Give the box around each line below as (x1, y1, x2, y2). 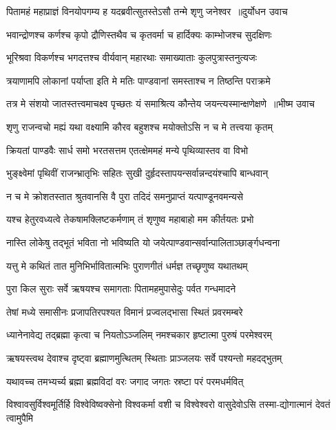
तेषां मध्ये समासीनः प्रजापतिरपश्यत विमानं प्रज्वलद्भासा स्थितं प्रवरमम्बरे (6, 304, 243, 319)
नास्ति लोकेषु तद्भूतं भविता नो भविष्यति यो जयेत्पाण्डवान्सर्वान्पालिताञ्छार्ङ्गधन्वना (6, 235, 280, 249)
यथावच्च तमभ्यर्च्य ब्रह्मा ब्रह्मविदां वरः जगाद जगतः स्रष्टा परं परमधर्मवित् (6, 374, 244, 388)
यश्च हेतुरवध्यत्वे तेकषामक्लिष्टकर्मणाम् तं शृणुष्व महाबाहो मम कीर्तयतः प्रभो (6, 212, 254, 226)
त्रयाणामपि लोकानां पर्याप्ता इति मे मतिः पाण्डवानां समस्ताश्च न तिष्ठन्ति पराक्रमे (6, 73, 271, 87)
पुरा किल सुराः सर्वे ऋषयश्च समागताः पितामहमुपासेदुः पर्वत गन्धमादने (6, 281, 236, 296)
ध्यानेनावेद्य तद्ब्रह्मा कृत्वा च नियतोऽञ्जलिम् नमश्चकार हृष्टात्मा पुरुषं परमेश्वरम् (6, 327, 272, 342)
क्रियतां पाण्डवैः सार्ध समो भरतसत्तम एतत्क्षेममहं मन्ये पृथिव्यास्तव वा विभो (6, 142, 249, 157)
